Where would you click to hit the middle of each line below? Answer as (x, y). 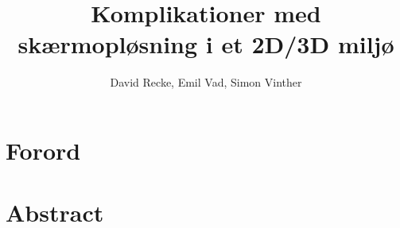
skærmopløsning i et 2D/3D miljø (206, 44)
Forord (43, 150)
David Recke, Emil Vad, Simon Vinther (206, 82)
